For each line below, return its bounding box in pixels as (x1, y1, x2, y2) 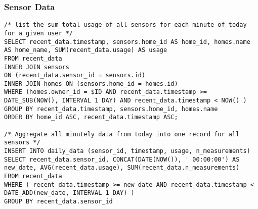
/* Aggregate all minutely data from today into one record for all (4, 130, 240, 138)
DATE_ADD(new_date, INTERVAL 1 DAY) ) (4, 189, 135, 197)
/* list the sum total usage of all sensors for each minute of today (4, 21, 247, 29)
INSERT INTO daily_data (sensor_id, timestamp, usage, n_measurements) (4, 147, 250, 155)
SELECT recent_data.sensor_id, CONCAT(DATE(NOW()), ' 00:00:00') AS (4, 155, 240, 163)
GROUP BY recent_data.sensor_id (4, 198, 113, 205)
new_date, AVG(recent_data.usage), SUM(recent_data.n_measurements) (4, 164, 240, 172)
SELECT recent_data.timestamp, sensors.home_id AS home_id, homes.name (4, 38, 250, 45)
